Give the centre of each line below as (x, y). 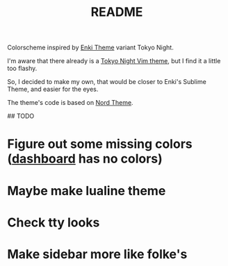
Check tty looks (54, 222)
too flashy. (22, 68)
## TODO (21, 116)
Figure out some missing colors (100, 144)
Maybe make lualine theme (87, 191)
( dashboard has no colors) (85, 159)
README (117, 12)
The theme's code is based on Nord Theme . (70, 103)
